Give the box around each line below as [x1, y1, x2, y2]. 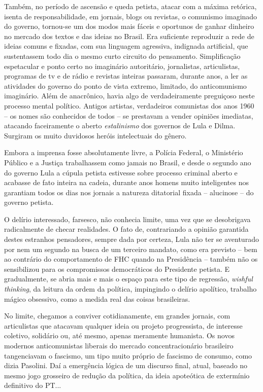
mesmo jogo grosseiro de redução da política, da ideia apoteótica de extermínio [4, 370, 250, 380]
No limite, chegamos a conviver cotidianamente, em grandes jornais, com [4, 310, 231, 321]
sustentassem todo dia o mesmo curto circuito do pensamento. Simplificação [4, 50, 241, 61]
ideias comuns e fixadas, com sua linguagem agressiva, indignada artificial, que [4, 41, 248, 51]
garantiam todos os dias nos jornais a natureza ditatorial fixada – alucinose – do [4, 187, 254, 197]
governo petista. [4, 197, 54, 207]
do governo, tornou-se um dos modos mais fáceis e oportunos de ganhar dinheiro [4, 21, 254, 31]
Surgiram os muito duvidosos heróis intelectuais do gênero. [4, 130, 187, 140]
